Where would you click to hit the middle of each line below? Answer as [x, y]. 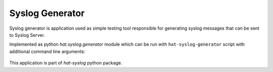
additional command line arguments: [47, 51]
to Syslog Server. [27, 35]
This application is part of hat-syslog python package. [66, 63]
